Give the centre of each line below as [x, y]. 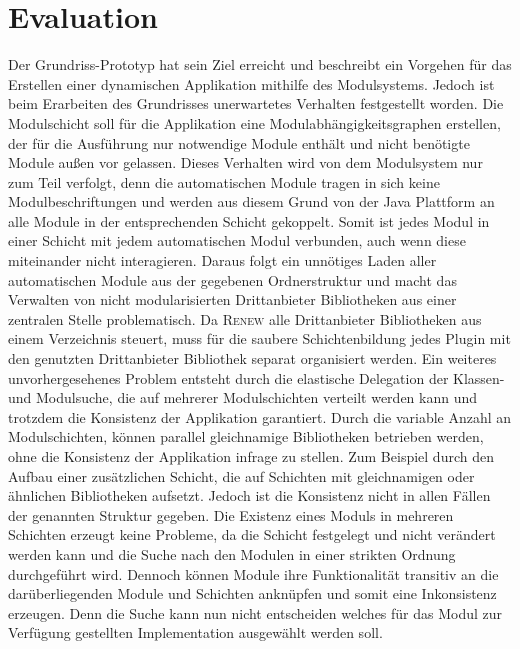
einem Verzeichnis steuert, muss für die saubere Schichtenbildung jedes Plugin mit [259, 338]
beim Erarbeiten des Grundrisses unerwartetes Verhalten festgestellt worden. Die [256, 103]
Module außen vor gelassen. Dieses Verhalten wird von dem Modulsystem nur [245, 162]
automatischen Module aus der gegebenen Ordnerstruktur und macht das [232, 279]
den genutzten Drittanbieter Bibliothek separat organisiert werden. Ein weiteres [252, 358]
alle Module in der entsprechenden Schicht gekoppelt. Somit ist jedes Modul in [249, 220]
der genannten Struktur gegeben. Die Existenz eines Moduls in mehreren [231, 514]
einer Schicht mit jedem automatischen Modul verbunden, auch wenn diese [237, 240]
